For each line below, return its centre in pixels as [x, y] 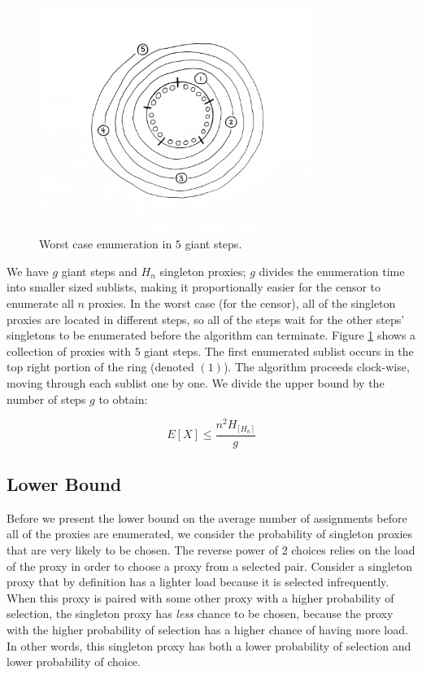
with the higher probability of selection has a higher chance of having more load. [207, 630]
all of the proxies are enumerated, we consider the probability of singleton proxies [210, 534]
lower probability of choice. [74, 662]
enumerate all [40, 302]
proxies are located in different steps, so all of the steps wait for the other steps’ [206, 319]
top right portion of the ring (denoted [100, 367]
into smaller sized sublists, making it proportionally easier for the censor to [194, 287]
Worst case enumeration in [106, 244]
